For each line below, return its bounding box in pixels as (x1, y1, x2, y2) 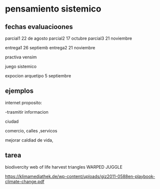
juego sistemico (5, 64, 37, 69)
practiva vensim (5, 54, 37, 60)
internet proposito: (5, 100, 42, 105)
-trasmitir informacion (5, 109, 48, 115)
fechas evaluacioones (5, 23, 73, 31)
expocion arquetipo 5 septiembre (5, 73, 71, 78)
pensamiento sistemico (5, 3, 102, 15)
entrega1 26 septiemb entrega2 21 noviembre (5, 45, 96, 50)
